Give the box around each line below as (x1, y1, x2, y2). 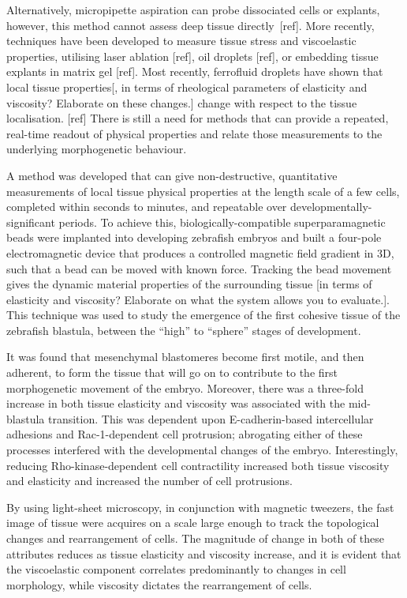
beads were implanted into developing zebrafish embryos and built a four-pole (6, 229, 382, 246)
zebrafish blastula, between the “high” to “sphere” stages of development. (6, 322, 361, 338)
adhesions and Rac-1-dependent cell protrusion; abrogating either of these (6, 426, 363, 442)
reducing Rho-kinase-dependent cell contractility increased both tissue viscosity (6, 457, 390, 473)
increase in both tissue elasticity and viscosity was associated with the (6, 395, 345, 412)
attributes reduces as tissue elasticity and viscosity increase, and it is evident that (6, 545, 401, 562)
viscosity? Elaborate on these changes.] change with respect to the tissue (6, 94, 357, 111)
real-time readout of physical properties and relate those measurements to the (6, 125, 383, 141)
